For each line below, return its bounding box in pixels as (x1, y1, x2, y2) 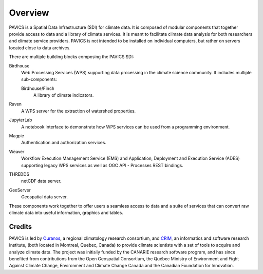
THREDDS (9, 171, 30, 177)
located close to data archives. (9, 44, 71, 51)
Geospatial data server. (21, 194, 68, 200)
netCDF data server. (21, 178, 62, 184)
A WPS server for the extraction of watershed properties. (21, 108, 136, 114)
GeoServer (9, 187, 31, 193)
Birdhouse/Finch (21, 85, 55, 91)
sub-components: (21, 76, 57, 83)
